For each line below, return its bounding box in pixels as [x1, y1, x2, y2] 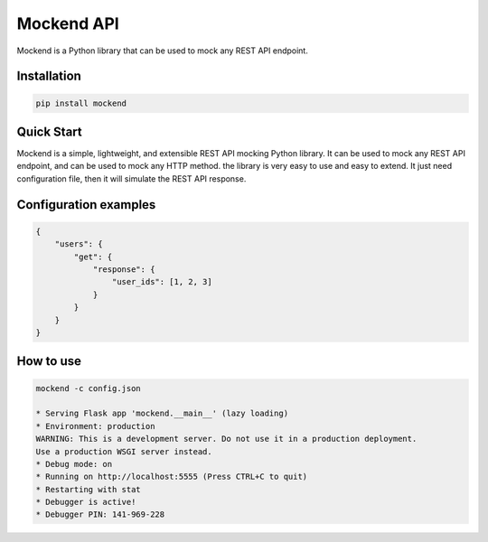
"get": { [73, 251, 113, 262]
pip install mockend [35, 98, 127, 108]
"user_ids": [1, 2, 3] [111, 276, 212, 287]
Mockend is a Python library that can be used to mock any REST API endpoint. [16, 45, 309, 56]
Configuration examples [16, 197, 156, 212]
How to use [16, 353, 81, 369]
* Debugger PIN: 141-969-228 [35, 509, 165, 519]
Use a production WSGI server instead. [35, 446, 212, 456]
